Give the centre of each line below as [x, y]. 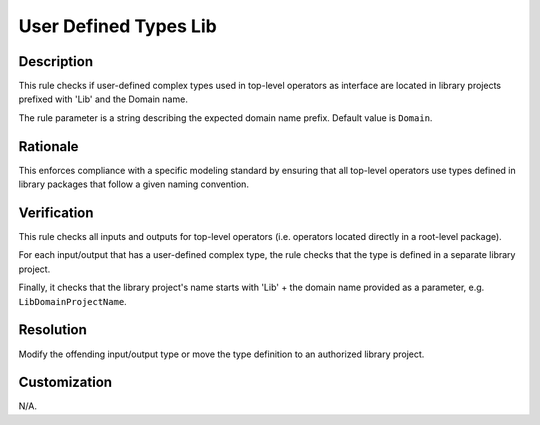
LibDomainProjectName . [72, 301]
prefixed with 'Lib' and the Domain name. [103, 99]
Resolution [52, 330]
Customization [65, 382]
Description [56, 61]
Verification [56, 212]
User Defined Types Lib [117, 26]
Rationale [48, 146]
